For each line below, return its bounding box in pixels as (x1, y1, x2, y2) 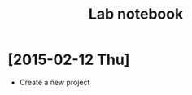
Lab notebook (88, 5, 184, 24)
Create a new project (19, 77, 90, 87)
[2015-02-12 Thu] (7, 50, 130, 69)
